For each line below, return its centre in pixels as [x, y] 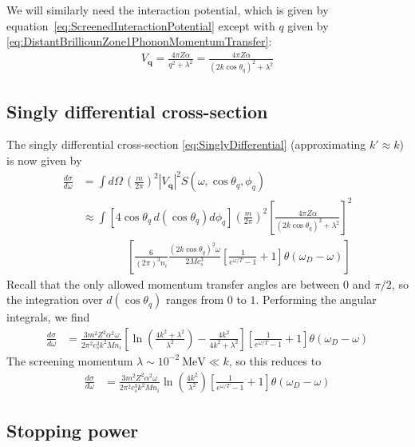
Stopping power [73, 430]
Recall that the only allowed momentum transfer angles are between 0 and [189, 283]
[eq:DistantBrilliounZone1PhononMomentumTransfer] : [139, 41]
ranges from [195, 299]
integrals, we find [48, 317]
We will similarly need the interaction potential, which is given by [168, 10]
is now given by [44, 160]
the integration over [55, 299]
